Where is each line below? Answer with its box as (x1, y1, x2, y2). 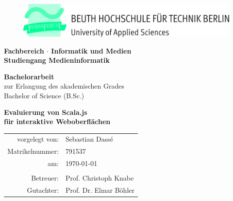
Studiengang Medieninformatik (4, 55, 110, 65)
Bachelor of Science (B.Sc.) (4, 90, 84, 100)
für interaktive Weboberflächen (4, 116, 111, 127)
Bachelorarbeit (4, 71, 54, 81)
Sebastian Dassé (65, 134, 113, 144)
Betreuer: (31, 173, 59, 183)
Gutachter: (27, 185, 59, 195)
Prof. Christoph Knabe (65, 173, 134, 183)
